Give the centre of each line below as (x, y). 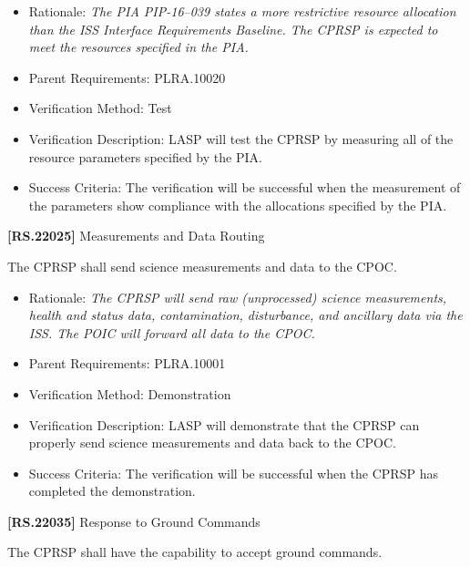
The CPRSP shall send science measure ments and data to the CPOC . (202, 266)
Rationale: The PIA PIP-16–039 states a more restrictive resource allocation (242, 11)
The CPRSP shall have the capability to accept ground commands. (195, 552)
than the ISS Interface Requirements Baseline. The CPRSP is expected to (233, 29)
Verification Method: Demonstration (130, 393)
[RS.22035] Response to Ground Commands (134, 521)
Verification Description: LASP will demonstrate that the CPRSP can (224, 424)
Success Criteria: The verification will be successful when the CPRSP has (233, 473)
